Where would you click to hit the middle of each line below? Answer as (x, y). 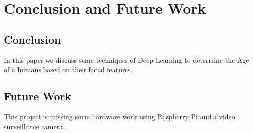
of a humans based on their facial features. (68, 69)
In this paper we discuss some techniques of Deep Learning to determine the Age (126, 60)
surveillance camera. (35, 126)
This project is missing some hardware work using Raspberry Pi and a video (120, 116)
